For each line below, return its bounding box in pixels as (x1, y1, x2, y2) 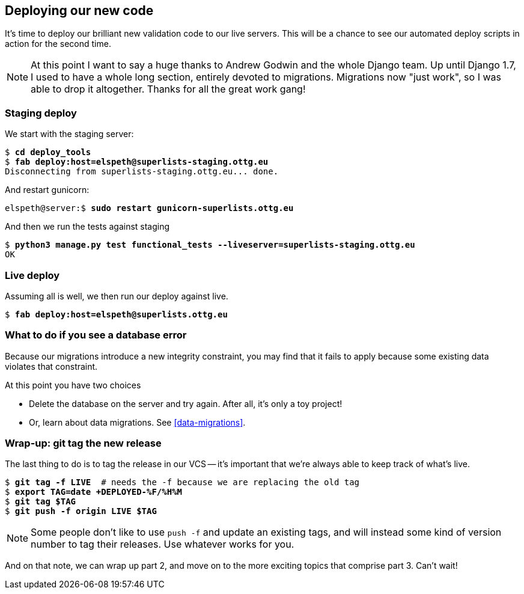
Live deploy (5, 269, 60, 281)
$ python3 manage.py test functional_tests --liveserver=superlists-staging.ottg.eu (5, 240, 415, 250)
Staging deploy (5, 106, 77, 119)
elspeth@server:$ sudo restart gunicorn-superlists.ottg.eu (5, 203, 294, 213)
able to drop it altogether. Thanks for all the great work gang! (31, 83, 306, 96)
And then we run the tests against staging (5, 221, 170, 232)
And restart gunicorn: (5, 185, 90, 195)
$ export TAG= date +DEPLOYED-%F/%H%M (5, 487, 183, 497)
